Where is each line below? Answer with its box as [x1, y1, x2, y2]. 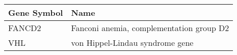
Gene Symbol [8, 7, 63, 18]
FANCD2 [8, 22, 41, 34]
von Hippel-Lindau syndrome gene [71, 37, 194, 48]
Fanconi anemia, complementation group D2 [71, 22, 229, 34]
